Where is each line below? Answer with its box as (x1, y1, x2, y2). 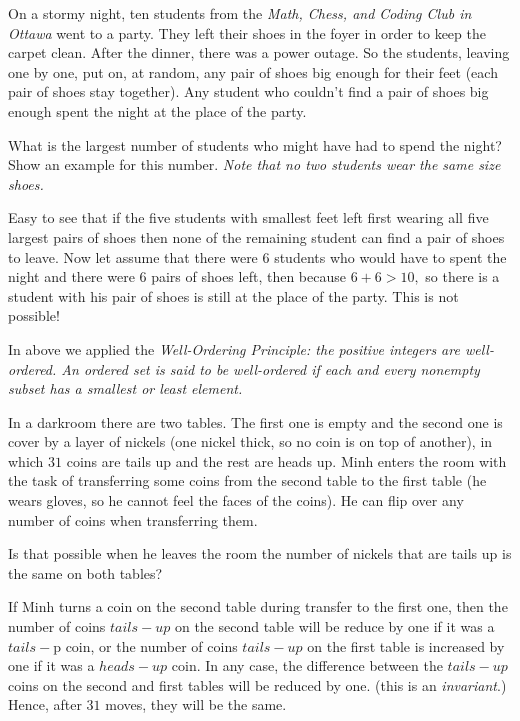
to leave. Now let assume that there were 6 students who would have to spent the (8, 246, 507, 267)
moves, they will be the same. (105, 694, 287, 715)
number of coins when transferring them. (8, 509, 258, 530)
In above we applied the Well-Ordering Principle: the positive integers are (8, 338, 460, 359)
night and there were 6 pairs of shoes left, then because (8, 266, 346, 287)
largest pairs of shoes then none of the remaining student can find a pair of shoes (8, 226, 505, 247)
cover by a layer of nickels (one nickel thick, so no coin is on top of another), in (8, 431, 493, 452)
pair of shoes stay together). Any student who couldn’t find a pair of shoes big (8, 81, 489, 102)
